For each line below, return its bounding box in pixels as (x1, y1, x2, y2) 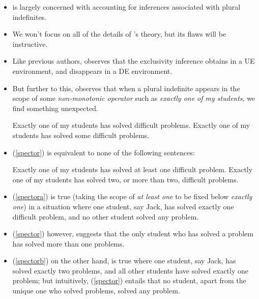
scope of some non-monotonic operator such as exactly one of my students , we (12, 93, 255, 103)
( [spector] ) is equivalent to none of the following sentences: (12, 147, 195, 157)
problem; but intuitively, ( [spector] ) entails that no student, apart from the (12, 275, 246, 286)
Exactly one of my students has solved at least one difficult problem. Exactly (12, 164, 253, 175)
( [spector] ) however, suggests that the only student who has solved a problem (12, 228, 253, 239)
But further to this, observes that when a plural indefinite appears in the (12, 83, 240, 93)
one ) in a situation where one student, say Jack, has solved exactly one (12, 201, 234, 211)
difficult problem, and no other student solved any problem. (12, 211, 199, 222)
